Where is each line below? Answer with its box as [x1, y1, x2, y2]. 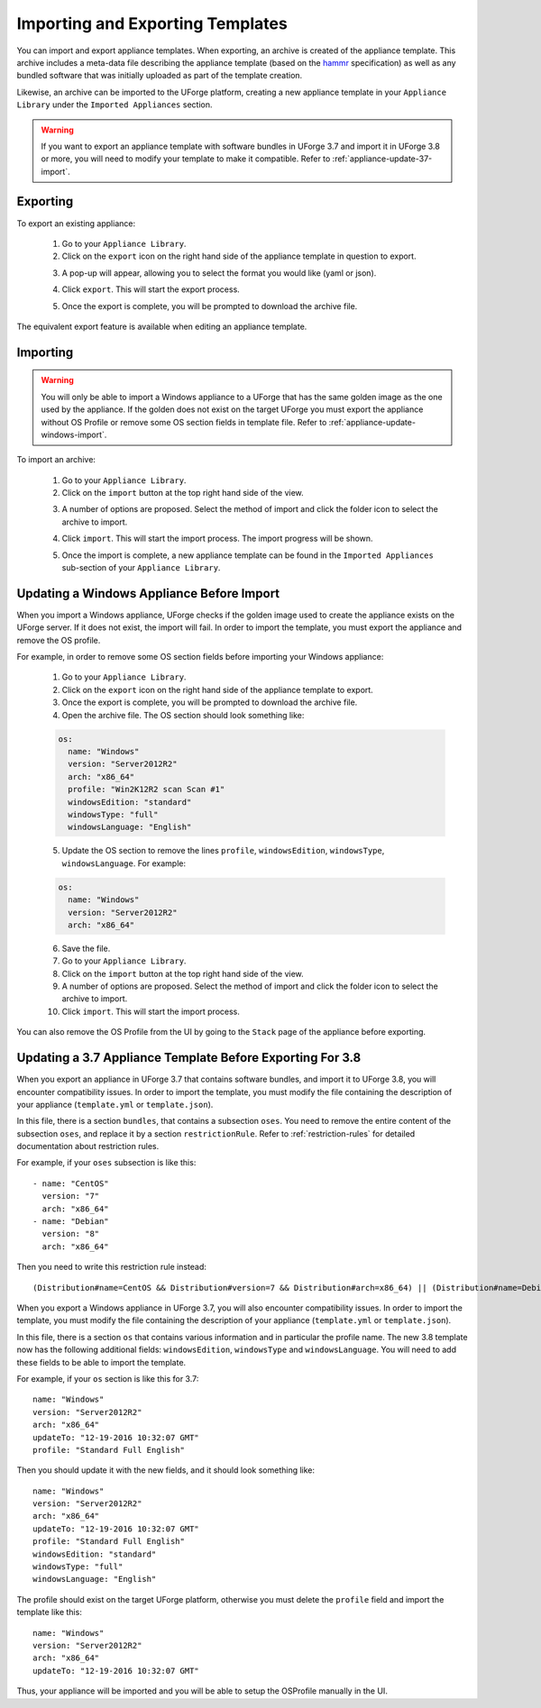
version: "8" [41, 1228, 100, 1239]
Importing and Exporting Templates [16, 14, 288, 33]
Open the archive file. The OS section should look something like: [61, 709, 305, 720]
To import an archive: [16, 454, 96, 465]
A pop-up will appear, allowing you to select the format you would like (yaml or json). [61, 267, 377, 279]
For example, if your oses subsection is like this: [16, 1157, 197, 1168]
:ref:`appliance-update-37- [332, 153, 433, 164]
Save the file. [61, 943, 111, 954]
